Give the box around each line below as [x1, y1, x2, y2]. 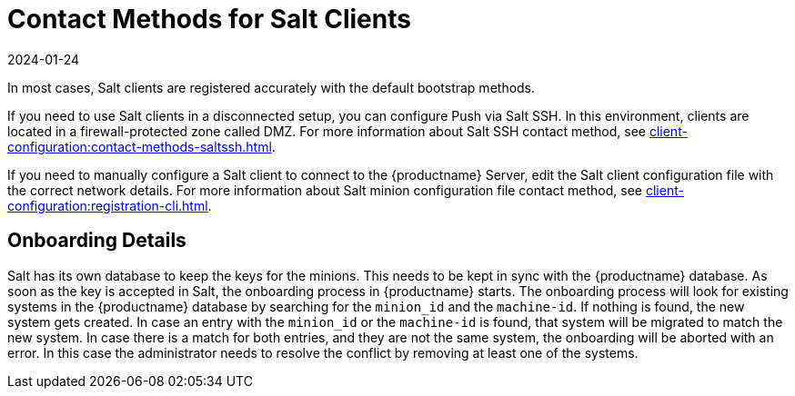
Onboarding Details [7, 229, 186, 252]
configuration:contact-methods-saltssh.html [7, 138, 272, 154]
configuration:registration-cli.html [7, 197, 208, 213]
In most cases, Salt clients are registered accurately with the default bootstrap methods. [7, 79, 536, 95]
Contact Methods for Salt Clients [7, 4, 411, 35]
